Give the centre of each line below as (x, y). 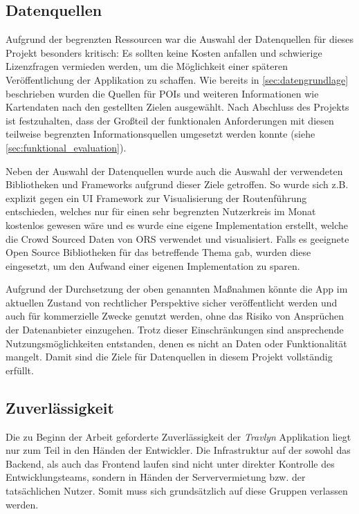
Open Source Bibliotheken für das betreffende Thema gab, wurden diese (158, 252)
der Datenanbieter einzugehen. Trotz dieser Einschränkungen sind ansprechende (175, 330)
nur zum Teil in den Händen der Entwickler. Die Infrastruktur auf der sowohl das (178, 450)
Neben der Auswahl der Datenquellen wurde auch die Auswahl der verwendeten (174, 171)
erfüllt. (20, 370)
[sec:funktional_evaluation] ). (66, 147)
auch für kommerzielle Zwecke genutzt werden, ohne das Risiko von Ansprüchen (175, 316)
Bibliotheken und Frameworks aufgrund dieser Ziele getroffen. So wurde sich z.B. (177, 184)
